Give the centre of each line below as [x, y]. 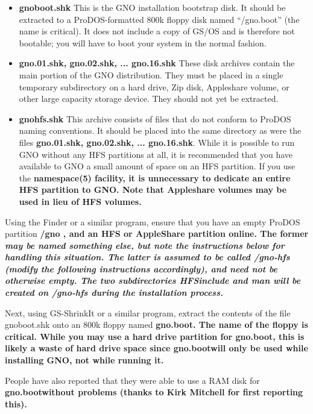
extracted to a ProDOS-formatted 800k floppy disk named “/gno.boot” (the [159, 19]
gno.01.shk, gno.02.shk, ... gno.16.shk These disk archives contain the [157, 63]
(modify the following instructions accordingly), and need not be [141, 268]
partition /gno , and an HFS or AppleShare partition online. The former [157, 234]
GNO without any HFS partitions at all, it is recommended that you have [156, 154]
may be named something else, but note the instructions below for [145, 245]
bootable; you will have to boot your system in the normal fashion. [143, 42]
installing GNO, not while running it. [84, 360]
